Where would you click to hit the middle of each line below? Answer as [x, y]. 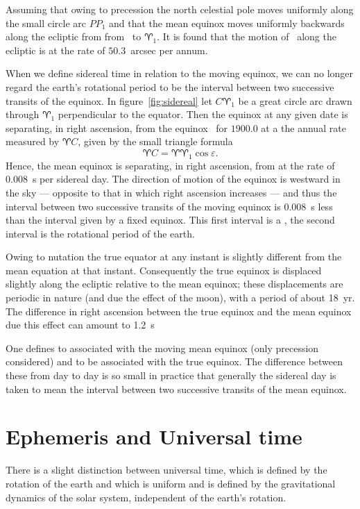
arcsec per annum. [169, 50]
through [23, 114]
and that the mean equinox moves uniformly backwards [227, 23]
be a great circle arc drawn [295, 100]
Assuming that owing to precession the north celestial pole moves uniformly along [180, 9]
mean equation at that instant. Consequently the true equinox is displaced [164, 270]
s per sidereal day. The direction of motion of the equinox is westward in [186, 179]
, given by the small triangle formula [155, 141]
